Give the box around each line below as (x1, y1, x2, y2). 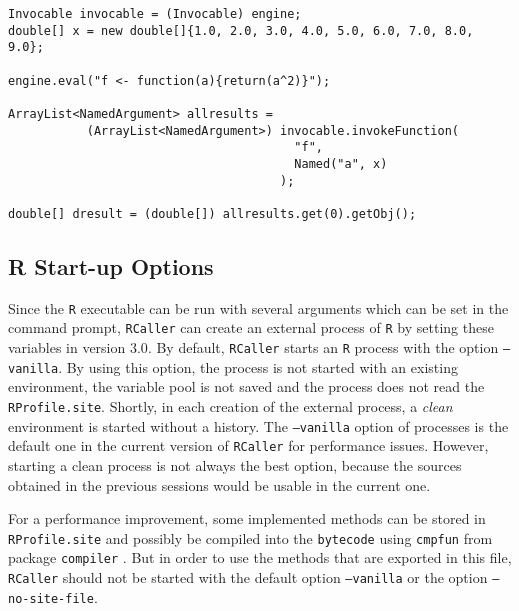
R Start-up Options (8, 250, 214, 281)
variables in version (8, 337, 126, 358)
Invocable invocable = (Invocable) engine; (8, 7, 302, 21)
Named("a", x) (294, 156, 388, 171)
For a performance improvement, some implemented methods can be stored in (8, 508, 486, 529)
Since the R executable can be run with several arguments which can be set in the (8, 297, 509, 318)
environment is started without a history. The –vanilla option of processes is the (8, 415, 509, 436)
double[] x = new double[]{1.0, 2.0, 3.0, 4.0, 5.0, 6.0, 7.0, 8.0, (8, 23, 474, 38)
